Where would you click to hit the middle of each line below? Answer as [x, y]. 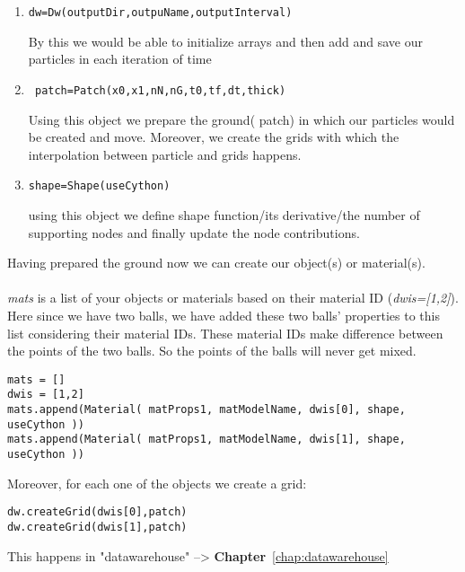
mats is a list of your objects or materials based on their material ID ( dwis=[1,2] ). [233, 298]
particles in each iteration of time [120, 59]
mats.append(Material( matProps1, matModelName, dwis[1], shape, [206, 440]
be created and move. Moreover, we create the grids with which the [214, 137]
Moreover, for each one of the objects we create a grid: [157, 483]
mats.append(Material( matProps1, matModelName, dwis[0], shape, [206, 409]
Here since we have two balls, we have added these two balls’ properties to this [224, 315]
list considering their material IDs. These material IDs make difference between [225, 333]
